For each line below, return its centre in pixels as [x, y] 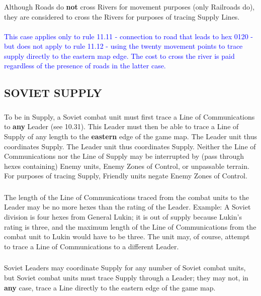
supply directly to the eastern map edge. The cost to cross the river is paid [119, 56]
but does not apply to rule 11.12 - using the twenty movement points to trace [123, 46]
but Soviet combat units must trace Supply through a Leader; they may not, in [126, 277]
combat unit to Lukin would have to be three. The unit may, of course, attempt [127, 236]
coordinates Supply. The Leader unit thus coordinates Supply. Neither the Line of [130, 146]
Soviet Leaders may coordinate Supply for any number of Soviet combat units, [125, 268]
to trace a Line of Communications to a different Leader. [92, 246]
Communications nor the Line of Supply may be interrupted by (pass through [124, 156]
